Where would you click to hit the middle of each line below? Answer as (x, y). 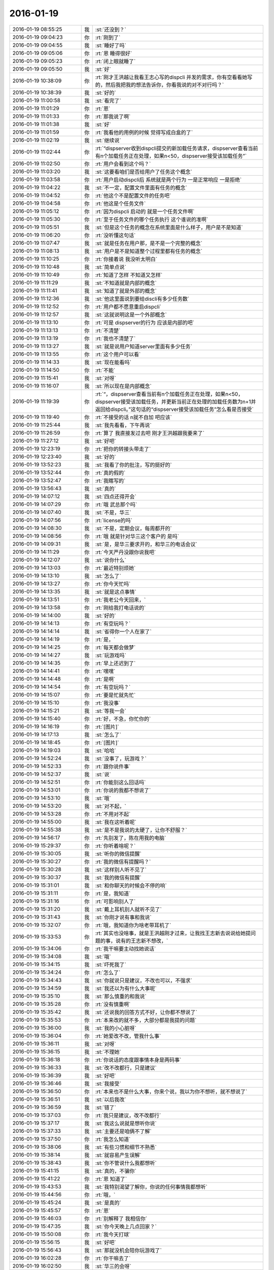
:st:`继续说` (108, 140)
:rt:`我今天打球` (113, 1234)
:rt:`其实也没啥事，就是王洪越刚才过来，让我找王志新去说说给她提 (173, 933)
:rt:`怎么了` (108, 972)
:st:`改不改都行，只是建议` (126, 1068)
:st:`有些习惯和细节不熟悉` (126, 1147)
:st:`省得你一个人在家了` (123, 631)
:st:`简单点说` (111, 267)
